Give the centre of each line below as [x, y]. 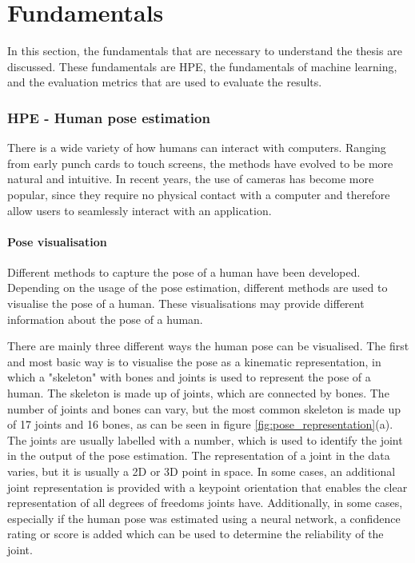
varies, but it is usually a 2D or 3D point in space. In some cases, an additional [202, 471]
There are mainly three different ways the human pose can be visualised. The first [208, 346]
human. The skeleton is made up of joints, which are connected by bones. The [198, 393]
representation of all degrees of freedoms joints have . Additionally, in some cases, [205, 503]
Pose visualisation [57, 241]
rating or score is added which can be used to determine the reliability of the [196, 534]
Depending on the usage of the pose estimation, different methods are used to [198, 287]
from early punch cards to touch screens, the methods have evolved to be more [200, 163]
